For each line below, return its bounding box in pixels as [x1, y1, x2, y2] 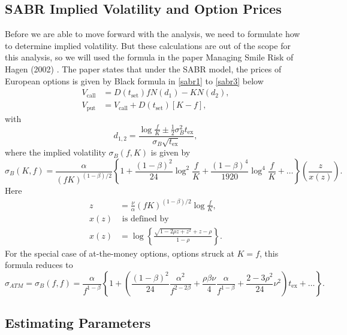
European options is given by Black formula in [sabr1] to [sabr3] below [5, 74, 264, 87]
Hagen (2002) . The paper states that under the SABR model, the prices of [5, 62, 282, 75]
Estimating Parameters [5, 313, 151, 332]
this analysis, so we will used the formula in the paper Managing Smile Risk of [5, 51, 294, 63]
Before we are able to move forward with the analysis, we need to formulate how [5, 28, 300, 40]
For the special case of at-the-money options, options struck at [5, 246, 234, 259]
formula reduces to [5, 258, 73, 271]
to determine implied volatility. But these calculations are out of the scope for [5, 39, 291, 51]
